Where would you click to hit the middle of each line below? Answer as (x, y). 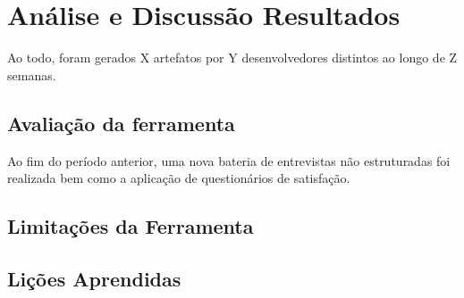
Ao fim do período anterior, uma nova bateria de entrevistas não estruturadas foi (229, 160)
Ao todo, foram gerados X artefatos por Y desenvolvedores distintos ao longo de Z (232, 58)
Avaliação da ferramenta (121, 123)
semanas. (32, 74)
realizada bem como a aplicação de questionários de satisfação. (179, 178)
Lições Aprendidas (94, 278)
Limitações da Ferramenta (131, 226)
